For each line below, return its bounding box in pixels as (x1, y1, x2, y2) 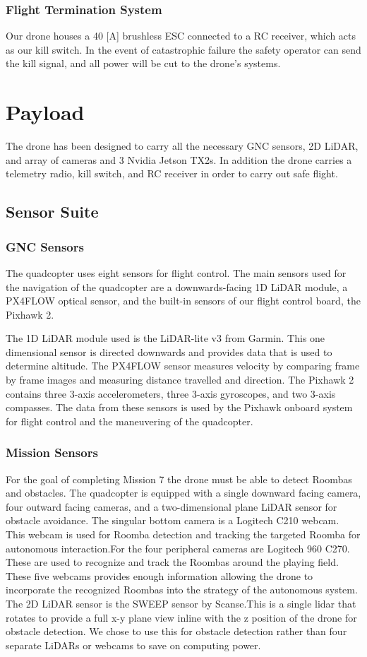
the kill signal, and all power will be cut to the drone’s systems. (6, 56, 281, 71)
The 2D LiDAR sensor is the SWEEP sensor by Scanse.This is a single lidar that (6, 596, 356, 610)
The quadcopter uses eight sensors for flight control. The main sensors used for (6, 265, 347, 280)
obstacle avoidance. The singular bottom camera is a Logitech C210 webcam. (6, 513, 339, 528)
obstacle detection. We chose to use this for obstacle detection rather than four (6, 624, 347, 639)
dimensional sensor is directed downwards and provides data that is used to (6, 344, 332, 359)
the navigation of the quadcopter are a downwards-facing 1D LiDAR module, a (6, 279, 348, 294)
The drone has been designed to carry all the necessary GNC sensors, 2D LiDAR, (6, 138, 359, 153)
